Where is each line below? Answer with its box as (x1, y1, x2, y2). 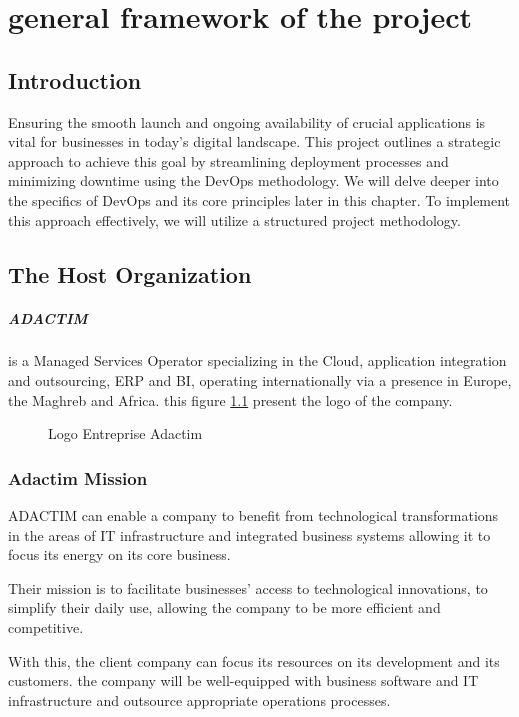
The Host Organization (8, 258, 252, 289)
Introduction (8, 64, 142, 95)
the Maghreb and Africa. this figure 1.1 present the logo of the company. (8, 389, 453, 410)
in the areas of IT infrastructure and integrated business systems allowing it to (8, 524, 491, 545)
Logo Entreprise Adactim (48, 423, 203, 444)
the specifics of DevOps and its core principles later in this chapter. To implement (8, 189, 511, 210)
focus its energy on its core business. (8, 544, 231, 565)
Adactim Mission (8, 465, 148, 490)
